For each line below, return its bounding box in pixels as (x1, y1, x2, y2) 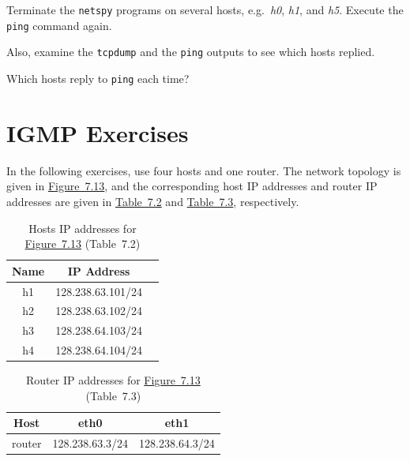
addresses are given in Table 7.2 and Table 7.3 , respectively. (6, 193, 299, 209)
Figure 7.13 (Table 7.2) (24, 235, 141, 252)
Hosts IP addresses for (28, 219, 137, 236)
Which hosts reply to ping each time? (6, 69, 190, 86)
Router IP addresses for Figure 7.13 (26, 372, 201, 388)
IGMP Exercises (6, 116, 189, 148)
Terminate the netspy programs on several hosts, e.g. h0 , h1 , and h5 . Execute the (6, 2, 404, 17)
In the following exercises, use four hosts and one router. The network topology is (6, 162, 401, 178)
